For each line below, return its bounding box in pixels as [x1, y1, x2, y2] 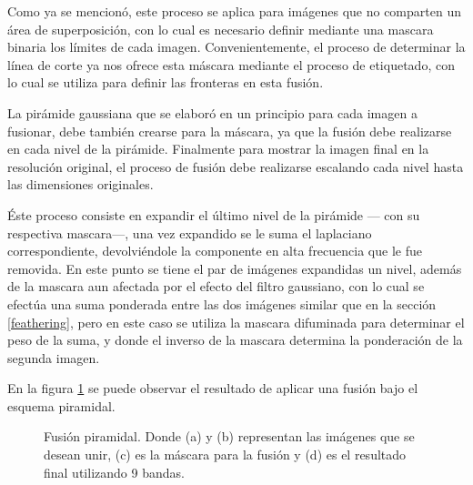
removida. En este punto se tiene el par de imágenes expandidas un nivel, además [7, 258, 462, 278]
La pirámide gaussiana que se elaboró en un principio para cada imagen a [7, 103, 418, 122]
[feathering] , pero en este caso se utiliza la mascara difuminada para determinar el [7, 312, 465, 331]
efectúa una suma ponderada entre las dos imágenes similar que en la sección [7, 294, 437, 313]
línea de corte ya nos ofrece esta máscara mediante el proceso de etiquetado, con [7, 55, 455, 74]
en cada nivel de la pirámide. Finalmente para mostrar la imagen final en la [7, 139, 429, 158]
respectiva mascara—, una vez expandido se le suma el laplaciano [7, 223, 372, 242]
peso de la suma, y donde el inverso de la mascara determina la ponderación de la [7, 330, 463, 349]
